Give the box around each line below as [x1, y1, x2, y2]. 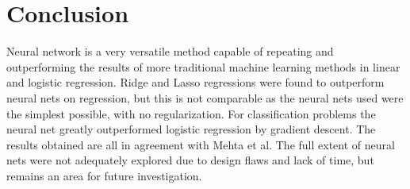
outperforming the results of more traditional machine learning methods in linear [6, 58, 400, 75]
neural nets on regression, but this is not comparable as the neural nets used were [6, 89, 404, 106]
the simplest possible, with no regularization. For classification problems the [6, 105, 376, 121]
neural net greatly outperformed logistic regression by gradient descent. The [6, 121, 376, 137]
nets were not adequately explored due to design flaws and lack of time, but [6, 152, 374, 168]
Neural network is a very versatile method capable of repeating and [6, 43, 334, 60]
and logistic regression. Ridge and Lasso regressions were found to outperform [6, 74, 385, 91]
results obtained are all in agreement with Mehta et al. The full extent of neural [6, 136, 395, 152]
